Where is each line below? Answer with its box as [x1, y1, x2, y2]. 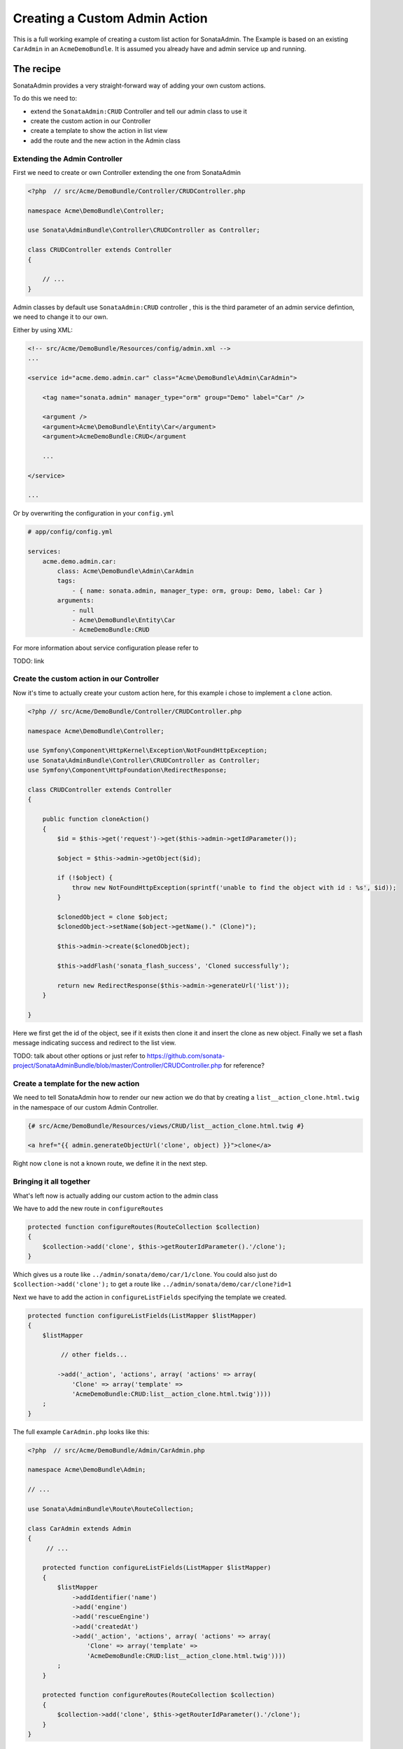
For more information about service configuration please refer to [13, 644, 199, 652]
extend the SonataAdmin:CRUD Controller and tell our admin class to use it [30, 107, 248, 115]
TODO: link [13, 656, 45, 665]
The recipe [13, 63, 61, 75]
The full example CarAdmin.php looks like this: [13, 1427, 150, 1436]
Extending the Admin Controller [13, 154, 122, 164]
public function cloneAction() [42, 815, 150, 823]
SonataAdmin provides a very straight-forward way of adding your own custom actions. [13, 81, 266, 90]
